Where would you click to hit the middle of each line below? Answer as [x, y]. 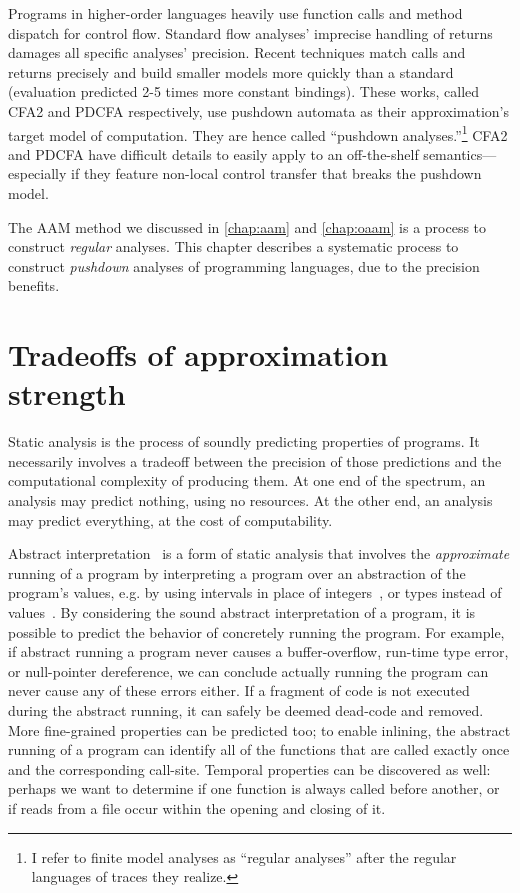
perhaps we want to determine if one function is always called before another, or [254, 788]
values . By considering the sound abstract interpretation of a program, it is [242, 612]
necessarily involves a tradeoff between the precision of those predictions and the [255, 460]
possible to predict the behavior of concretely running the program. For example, [256, 631]
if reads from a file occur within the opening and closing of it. [197, 807]
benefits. [34, 285]
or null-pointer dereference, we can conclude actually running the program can [248, 670]
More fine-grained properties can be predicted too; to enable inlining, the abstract [259, 729]
